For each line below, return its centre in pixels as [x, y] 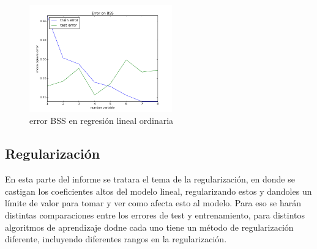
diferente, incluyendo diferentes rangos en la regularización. [116, 239]
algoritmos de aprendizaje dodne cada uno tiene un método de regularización [149, 227]
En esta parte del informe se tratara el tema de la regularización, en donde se [150, 179]
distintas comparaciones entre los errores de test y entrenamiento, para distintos [155, 215]
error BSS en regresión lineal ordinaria [102, 121]
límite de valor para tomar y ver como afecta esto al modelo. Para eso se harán [153, 203]
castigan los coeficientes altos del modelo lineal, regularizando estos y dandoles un [158, 191]
